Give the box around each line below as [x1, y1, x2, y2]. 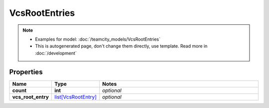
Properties [9, 67, 43, 76]
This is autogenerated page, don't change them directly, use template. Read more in [35, 43, 208, 49]
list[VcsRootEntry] [54, 93, 97, 100]
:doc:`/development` [35, 50, 77, 56]
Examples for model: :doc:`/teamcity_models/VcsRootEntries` [35, 36, 160, 42]
